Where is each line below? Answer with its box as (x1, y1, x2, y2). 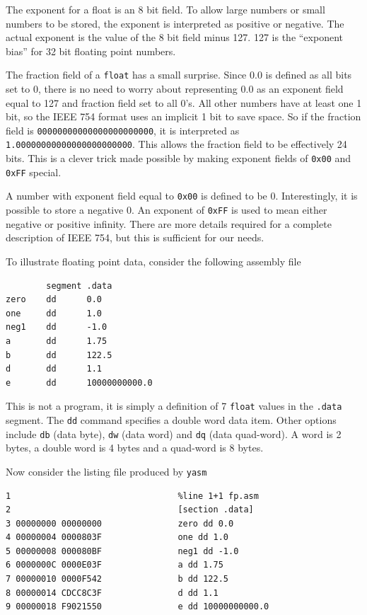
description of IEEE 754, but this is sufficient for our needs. (6, 230, 264, 245)
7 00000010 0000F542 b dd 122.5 (6, 574, 228, 585)
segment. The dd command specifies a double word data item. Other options (6, 412, 337, 427)
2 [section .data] (6, 505, 254, 515)
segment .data (46, 280, 112, 291)
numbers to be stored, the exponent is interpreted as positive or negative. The (6, 16, 344, 30)
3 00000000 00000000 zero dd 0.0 (6, 518, 234, 529)
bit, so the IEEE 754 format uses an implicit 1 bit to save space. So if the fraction (6, 109, 361, 124)
